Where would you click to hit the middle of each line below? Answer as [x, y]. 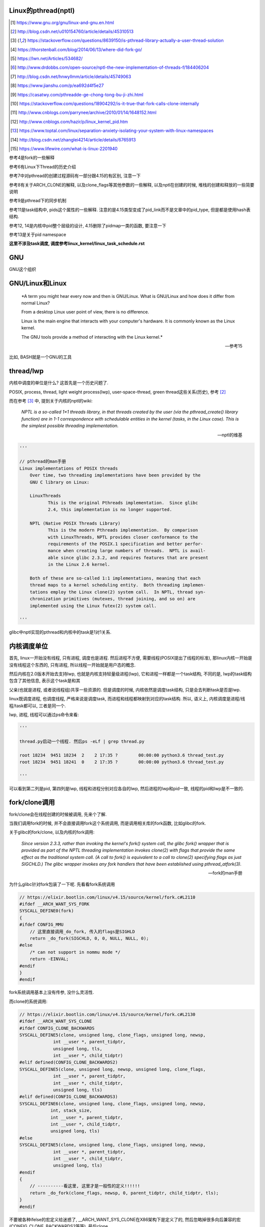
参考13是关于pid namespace [38, 234]
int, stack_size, [71, 1111]
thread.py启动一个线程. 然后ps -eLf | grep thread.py [82, 741]
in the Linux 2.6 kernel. [79, 565]
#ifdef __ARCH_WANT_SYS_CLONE [56, 1021]
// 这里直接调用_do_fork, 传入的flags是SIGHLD [82, 932]
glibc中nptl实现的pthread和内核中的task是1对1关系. [60, 632]
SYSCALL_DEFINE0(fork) [47, 911]
